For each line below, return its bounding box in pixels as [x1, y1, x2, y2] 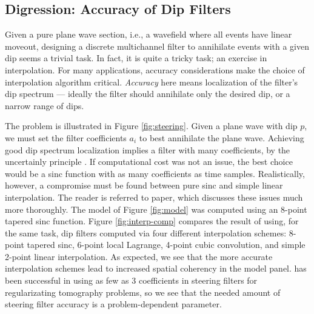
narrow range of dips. [5, 99, 84, 112]
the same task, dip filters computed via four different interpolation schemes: [5, 226, 287, 239]
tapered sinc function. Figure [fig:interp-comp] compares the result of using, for [5, 215, 299, 227]
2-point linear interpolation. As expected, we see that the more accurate [5, 250, 273, 262]
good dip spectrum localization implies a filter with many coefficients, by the [5, 143, 290, 156]
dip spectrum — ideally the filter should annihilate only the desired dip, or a [5, 87, 290, 100]
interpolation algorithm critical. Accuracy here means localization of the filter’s [5, 75, 298, 88]
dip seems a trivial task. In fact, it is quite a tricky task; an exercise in [5, 52, 267, 64]
